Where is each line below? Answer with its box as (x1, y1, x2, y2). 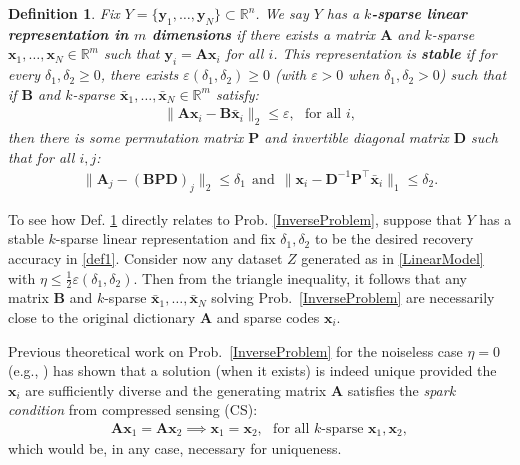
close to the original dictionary (8, 306, 196, 327)
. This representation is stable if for (273, 43, 497, 64)
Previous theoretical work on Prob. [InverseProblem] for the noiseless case (8, 340, 463, 361)
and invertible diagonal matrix (264, 127, 449, 148)
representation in (8, 23, 129, 44)
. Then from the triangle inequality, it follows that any (133, 267, 467, 288)
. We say (255, 3, 309, 23)
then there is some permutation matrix (8, 127, 244, 148)
